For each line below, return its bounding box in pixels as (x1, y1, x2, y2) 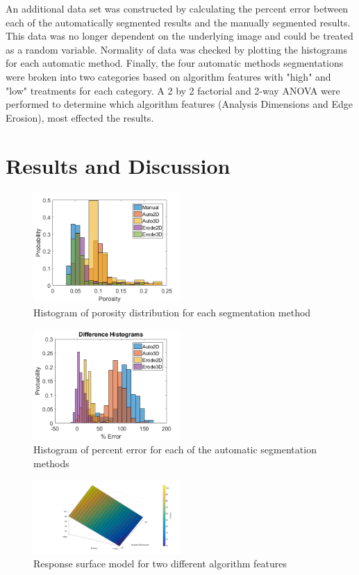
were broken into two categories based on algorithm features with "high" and (6, 69, 331, 83)
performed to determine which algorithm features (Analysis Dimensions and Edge (6, 97, 353, 111)
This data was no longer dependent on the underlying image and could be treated (6, 29, 353, 43)
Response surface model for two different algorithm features (33, 556, 287, 571)
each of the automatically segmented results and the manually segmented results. (6, 15, 351, 29)
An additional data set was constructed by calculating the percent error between (6, 1, 349, 15)
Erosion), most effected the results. (6, 110, 154, 124)
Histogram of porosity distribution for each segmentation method (33, 305, 311, 320)
